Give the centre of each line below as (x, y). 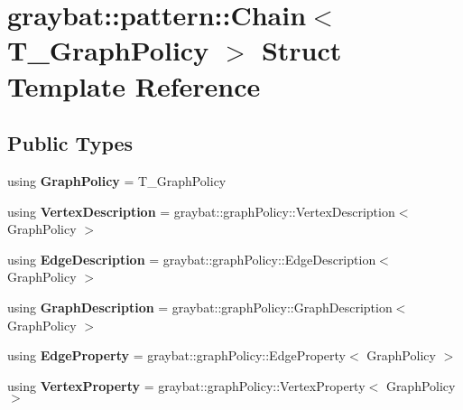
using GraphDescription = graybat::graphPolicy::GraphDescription (200, 307)
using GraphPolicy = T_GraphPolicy (117, 180)
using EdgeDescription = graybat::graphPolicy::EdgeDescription (192, 259)
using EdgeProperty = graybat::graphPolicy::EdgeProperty (176, 355)
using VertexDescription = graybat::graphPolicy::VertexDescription (201, 211)
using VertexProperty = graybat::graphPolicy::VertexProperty (186, 385)
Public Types (70, 143)
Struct (301, 50)
